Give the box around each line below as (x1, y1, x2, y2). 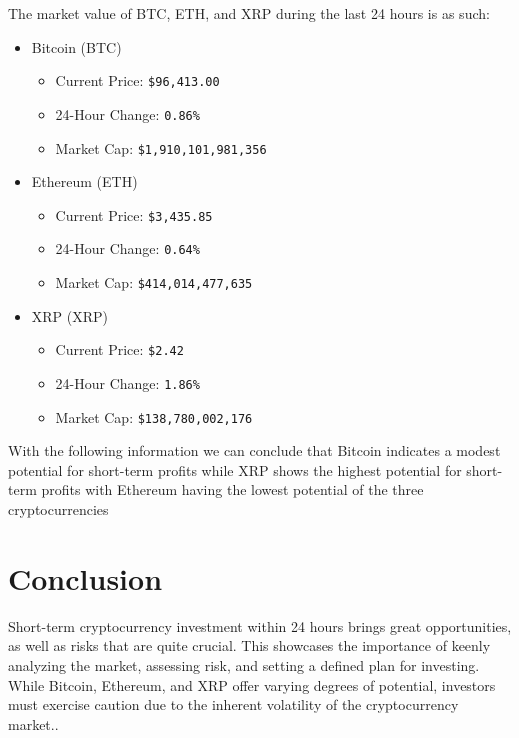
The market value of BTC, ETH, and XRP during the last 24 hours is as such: (8, 3, 490, 23)
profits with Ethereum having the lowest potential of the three (41, 479, 424, 500)
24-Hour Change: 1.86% (55, 372, 200, 393)
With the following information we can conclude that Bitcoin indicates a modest (8, 440, 501, 461)
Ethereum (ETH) (31, 171, 138, 192)
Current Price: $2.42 (55, 339, 184, 360)
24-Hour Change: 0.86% (55, 103, 200, 124)
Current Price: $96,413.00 (55, 70, 220, 91)
